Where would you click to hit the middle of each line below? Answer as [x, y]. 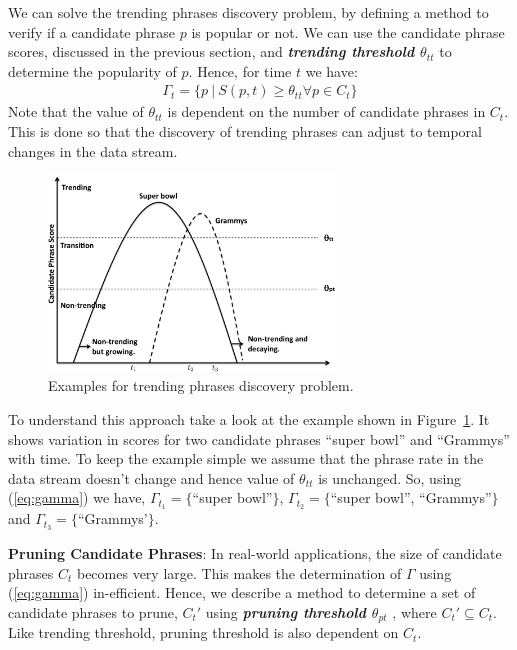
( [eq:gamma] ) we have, [77, 497]
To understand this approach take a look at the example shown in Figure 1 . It [249, 418]
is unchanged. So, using [390, 477]
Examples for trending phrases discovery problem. [201, 385]
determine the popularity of [92, 70]
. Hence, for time [240, 70]
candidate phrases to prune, [93, 611]
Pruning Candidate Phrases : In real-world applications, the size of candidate [255, 553]
